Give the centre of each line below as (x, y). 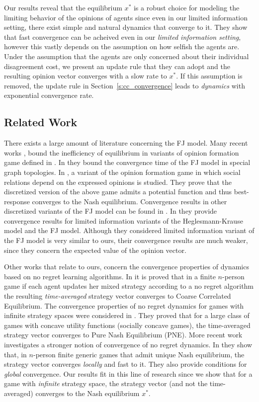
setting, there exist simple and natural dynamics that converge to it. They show (126, 27)
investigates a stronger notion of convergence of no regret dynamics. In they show (128, 345)
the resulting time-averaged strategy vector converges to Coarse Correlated (118, 296)
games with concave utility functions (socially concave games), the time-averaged (127, 325)
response (17, 201)
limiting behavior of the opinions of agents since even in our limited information (126, 17)
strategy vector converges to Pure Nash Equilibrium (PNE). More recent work (123, 335)
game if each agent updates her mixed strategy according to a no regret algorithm (129, 286)
